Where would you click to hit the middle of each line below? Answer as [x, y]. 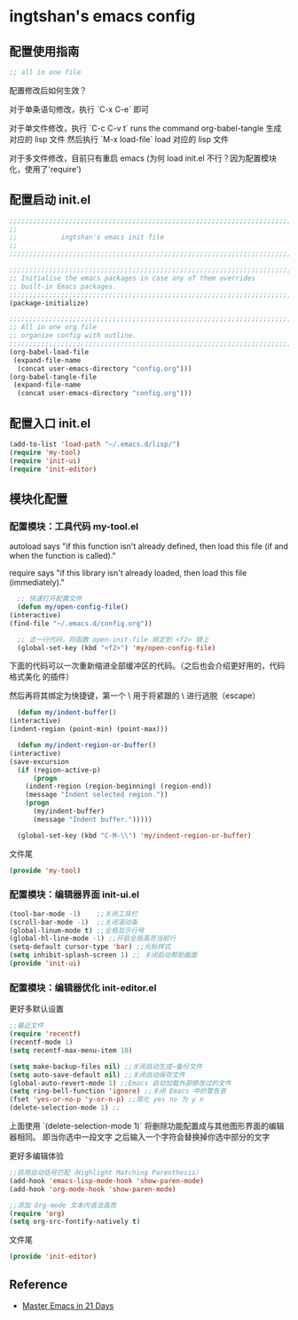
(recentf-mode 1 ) [41, 1042]
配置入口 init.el [50, 423]
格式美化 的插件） [41, 677]
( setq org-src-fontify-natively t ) [75, 1222]
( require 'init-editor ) [53, 469]
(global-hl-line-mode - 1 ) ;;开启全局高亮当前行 [93, 939]
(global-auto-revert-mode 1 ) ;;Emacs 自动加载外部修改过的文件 [121, 1083]
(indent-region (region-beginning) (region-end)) [119, 787]
